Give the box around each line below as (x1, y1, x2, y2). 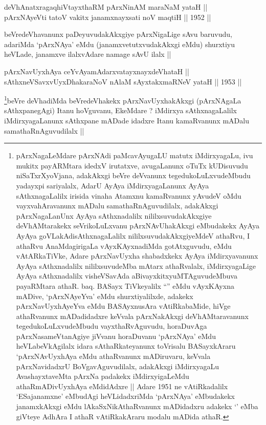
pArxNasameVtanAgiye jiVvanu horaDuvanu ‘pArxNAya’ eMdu (16, 330, 216, 341)
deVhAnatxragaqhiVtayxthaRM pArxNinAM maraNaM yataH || (4, 2, 208, 12)
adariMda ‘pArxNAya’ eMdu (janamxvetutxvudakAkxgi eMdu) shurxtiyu (4, 38, 235, 49)
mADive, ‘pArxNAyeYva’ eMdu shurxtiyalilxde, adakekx (16, 290, 193, 301)
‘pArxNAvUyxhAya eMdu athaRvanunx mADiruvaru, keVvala (16, 351, 211, 362)
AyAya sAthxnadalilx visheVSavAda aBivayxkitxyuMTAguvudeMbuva (16, 270, 237, 281)
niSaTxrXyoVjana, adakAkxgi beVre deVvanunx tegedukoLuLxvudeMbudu (16, 170, 251, 181)
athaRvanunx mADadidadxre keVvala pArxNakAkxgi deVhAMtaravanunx (16, 310, 249, 321)
